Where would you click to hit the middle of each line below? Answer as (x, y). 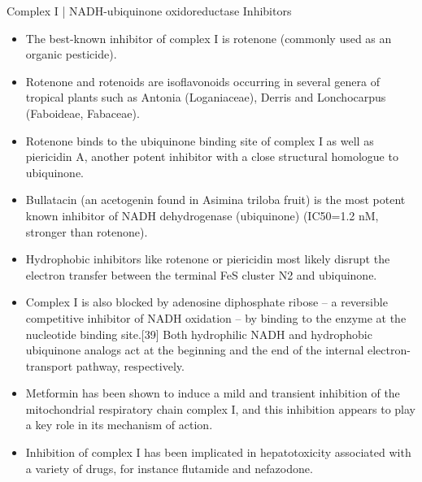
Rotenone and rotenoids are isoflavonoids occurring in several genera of (202, 81)
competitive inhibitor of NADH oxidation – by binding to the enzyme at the (216, 317)
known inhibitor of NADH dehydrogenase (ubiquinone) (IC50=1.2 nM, (202, 215)
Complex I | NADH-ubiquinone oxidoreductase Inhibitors (149, 11)
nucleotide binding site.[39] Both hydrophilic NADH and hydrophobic (199, 334)
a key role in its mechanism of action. (119, 425)
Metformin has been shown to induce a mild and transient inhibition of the (213, 393)
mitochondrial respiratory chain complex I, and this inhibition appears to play (221, 408)
